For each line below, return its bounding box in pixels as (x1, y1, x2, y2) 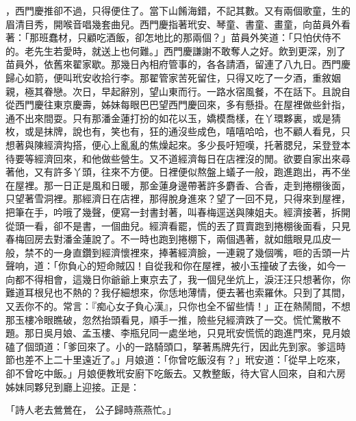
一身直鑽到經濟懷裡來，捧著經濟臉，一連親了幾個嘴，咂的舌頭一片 (53, 245, 351, 259)
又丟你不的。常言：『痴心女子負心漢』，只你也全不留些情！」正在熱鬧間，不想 (5, 299, 351, 313)
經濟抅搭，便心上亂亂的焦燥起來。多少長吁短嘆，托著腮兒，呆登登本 (43, 137, 351, 152)
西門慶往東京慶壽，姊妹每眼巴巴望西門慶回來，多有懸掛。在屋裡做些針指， (14, 97, 351, 112)
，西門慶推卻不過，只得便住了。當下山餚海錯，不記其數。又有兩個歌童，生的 (5, 3, 351, 17)
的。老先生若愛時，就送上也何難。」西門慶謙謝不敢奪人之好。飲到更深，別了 (5, 43, 346, 58)
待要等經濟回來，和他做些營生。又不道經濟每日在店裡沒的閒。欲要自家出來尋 (5, 151, 351, 165)
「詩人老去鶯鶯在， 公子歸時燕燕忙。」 (5, 402, 177, 417)
